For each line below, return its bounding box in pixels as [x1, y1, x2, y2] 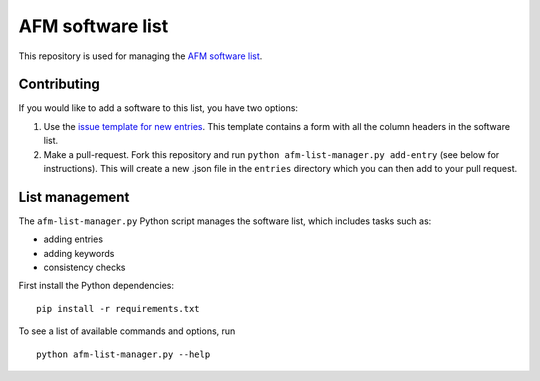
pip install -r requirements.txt [36, 303, 200, 314]
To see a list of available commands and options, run [18, 325, 236, 337]
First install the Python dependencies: [18, 280, 175, 292]
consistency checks [43, 261, 126, 274]
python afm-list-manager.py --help [36, 348, 211, 360]
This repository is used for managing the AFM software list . [18, 50, 263, 62]
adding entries [43, 233, 104, 245]
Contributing [18, 76, 100, 93]
